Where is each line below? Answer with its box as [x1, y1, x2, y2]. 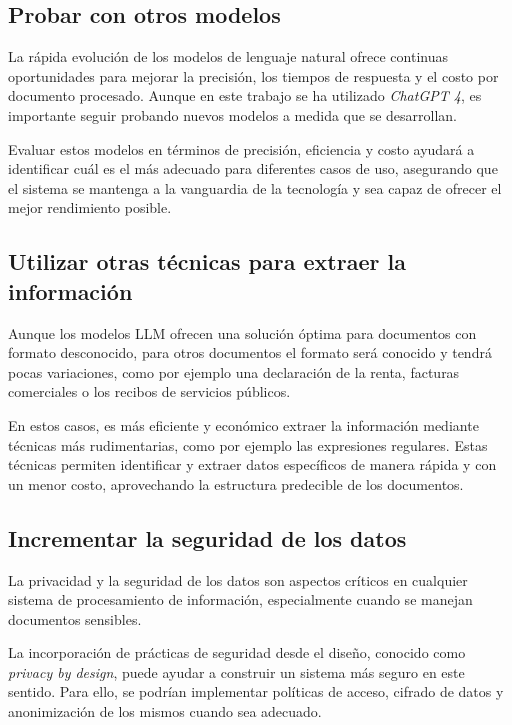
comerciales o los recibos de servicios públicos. [8, 381, 291, 402]
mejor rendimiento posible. [8, 197, 172, 218]
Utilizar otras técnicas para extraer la [8, 246, 406, 277]
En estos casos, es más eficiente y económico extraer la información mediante [8, 414, 479, 435]
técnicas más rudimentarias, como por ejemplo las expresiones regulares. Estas [8, 434, 488, 455]
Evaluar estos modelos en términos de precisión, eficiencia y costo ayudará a [8, 138, 475, 159]
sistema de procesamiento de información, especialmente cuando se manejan [8, 589, 473, 610]
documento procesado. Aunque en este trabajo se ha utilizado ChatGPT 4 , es [8, 85, 482, 106]
